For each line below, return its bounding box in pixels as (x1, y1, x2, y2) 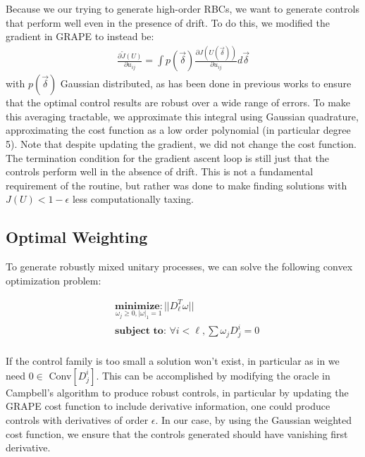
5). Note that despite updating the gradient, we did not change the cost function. (6, 136, 357, 151)
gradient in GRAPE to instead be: (6, 29, 154, 44)
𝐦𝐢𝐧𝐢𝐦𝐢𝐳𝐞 (114, 301, 160, 311)
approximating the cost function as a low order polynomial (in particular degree (6, 123, 351, 137)
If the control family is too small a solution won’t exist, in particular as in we (6, 353, 340, 368)
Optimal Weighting (6, 226, 148, 248)
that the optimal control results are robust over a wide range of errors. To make (6, 95, 351, 110)
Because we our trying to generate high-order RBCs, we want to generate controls (6, 1, 359, 15)
